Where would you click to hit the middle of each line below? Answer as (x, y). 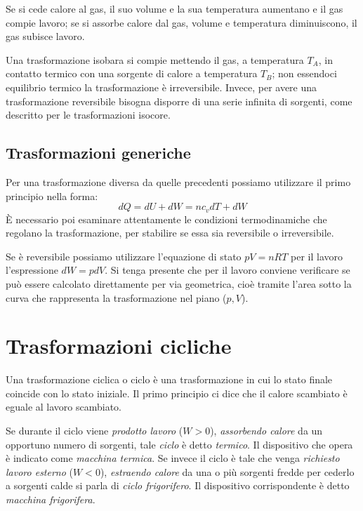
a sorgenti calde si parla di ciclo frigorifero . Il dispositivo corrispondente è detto (178, 485)
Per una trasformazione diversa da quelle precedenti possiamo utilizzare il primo (178, 181)
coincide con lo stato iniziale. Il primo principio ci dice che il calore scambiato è (177, 393)
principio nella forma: (52, 195)
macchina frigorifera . (51, 499)
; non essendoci (304, 73)
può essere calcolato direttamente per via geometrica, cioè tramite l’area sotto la (179, 283)
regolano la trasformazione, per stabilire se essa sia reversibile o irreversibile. (170, 233)
